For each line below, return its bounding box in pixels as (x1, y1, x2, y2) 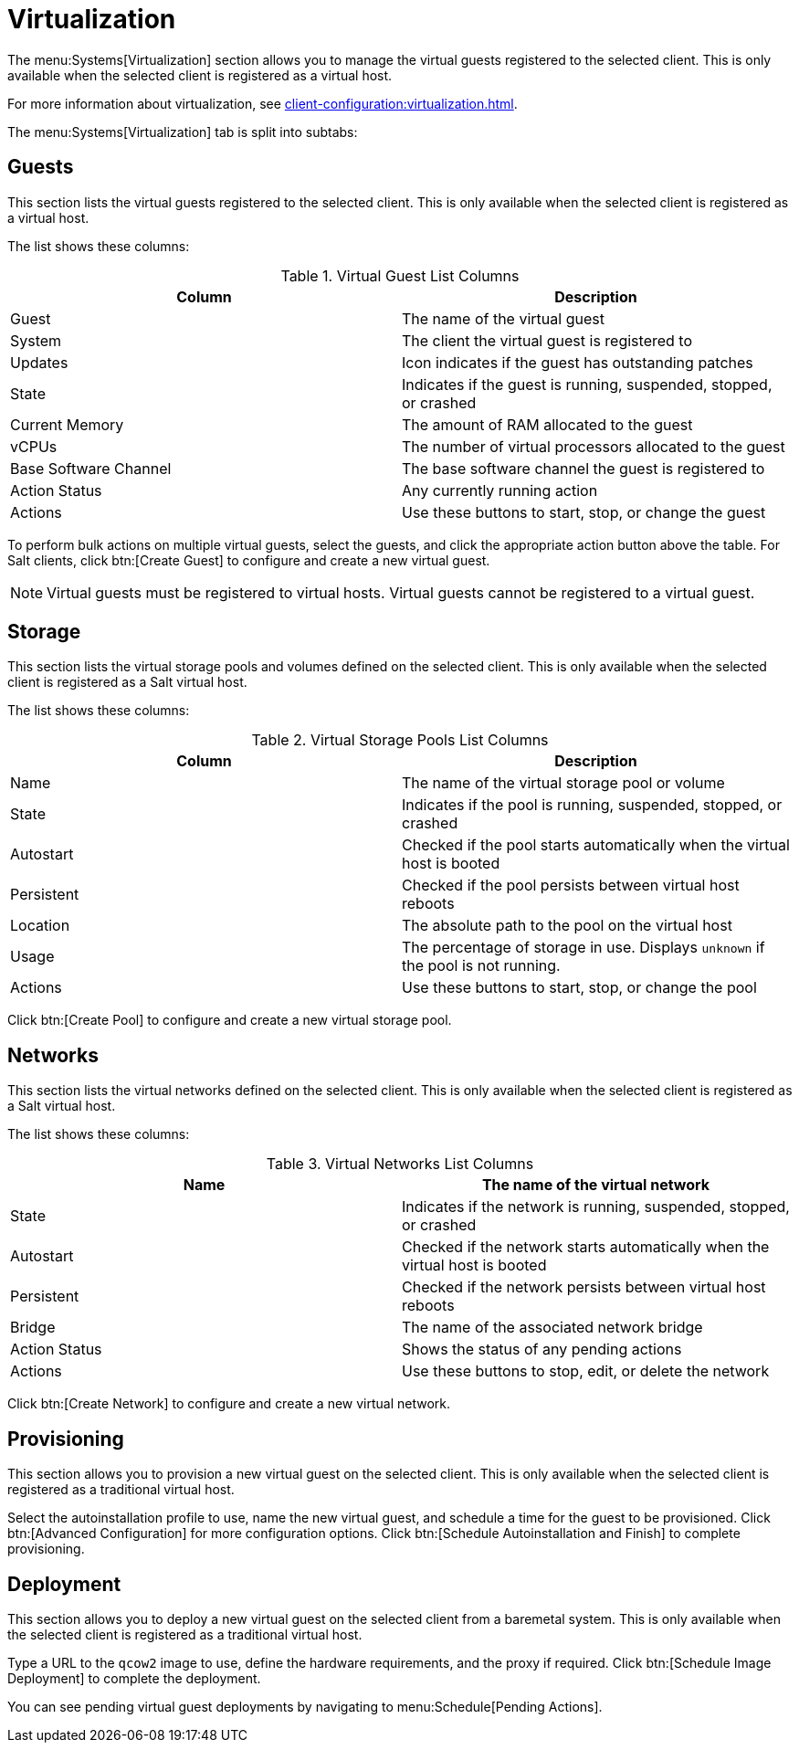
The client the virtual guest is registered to (402, 331, 693, 350)
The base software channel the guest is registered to (402, 459, 765, 478)
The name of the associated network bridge (402, 1318, 703, 1337)
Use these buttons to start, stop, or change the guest (402, 502, 766, 522)
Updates (10, 353, 68, 372)
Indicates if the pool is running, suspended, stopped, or (402, 796, 783, 815)
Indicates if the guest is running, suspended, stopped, (402, 374, 773, 394)
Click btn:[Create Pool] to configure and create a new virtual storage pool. (7, 1012, 452, 1028)
